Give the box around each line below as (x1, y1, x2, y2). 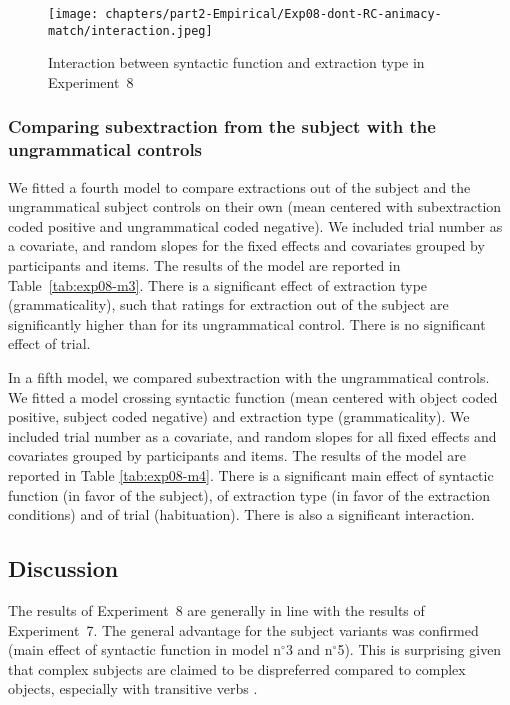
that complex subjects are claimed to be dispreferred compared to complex (8, 658, 466, 679)
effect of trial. (8, 333, 91, 354)
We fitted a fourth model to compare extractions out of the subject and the (8, 176, 471, 197)
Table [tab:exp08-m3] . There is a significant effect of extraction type (8, 274, 428, 295)
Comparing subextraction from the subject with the (8, 114, 436, 139)
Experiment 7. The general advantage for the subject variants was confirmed (8, 619, 479, 640)
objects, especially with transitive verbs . (8, 678, 258, 699)
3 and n (285, 639, 333, 660)
